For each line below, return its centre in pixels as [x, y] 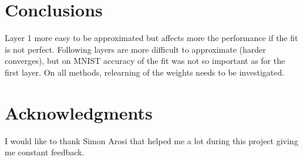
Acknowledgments [79, 112]
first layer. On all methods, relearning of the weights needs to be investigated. [145, 72]
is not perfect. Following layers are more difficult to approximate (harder [135, 49]
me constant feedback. [45, 152]
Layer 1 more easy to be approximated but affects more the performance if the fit [151, 38]
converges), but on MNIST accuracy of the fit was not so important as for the [145, 61]
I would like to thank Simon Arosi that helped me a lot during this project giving [151, 140]
